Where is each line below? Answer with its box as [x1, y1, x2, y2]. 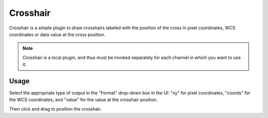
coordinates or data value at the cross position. [9, 31, 106, 37]
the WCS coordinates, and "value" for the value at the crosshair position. [9, 97, 158, 103]
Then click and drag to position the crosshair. [9, 106, 102, 112]
